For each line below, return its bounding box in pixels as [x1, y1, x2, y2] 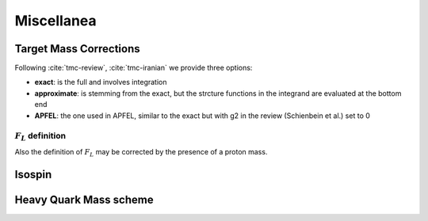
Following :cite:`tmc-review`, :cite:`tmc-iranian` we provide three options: [14, 63, 253, 73]
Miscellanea [14, 12, 97, 29]
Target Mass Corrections [14, 42, 140, 55]
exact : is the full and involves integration [34, 78, 167, 87]
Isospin [14, 167, 52, 181]
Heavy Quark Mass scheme [14, 192, 154, 206]
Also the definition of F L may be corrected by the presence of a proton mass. [14, 147, 268, 158]
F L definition [14, 131, 67, 143]
